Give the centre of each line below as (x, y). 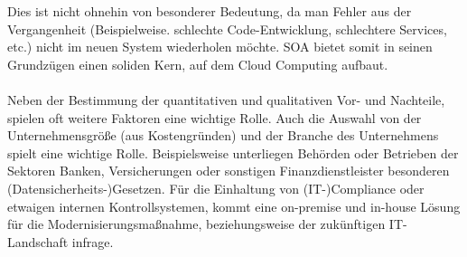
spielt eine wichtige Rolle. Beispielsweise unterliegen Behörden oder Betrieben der (233, 152)
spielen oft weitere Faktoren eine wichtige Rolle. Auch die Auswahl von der (215, 117)
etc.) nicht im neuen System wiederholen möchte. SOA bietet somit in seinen (220, 47)
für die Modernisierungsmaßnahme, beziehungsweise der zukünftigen (196, 224)
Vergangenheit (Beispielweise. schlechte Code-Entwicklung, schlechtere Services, (227, 29)
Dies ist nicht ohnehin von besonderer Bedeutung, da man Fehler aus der (210, 11)
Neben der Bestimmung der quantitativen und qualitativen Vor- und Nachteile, (226, 99)
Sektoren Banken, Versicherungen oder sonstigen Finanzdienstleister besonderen (229, 171)
